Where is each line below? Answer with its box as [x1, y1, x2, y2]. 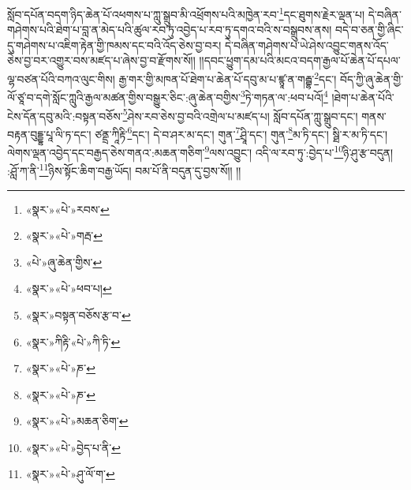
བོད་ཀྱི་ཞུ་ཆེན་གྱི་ [339, 70, 404, 87]
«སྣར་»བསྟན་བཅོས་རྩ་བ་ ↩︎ [25, 306, 131, 323]
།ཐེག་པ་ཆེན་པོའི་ [331, 88, 394, 105]
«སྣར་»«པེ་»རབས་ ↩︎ [25, 200, 110, 217]
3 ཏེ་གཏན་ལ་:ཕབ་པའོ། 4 [240, 87, 328, 105]
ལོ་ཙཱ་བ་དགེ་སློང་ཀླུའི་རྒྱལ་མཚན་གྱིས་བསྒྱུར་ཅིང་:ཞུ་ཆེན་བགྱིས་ [7, 88, 241, 105]
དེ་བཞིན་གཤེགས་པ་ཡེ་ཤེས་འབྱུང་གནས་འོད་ [224, 36, 389, 53]
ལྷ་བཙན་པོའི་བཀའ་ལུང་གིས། [7, 70, 115, 87]
